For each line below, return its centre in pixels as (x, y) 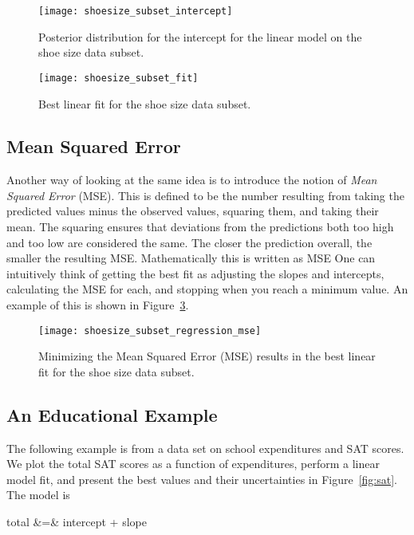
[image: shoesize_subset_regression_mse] (150, 330)
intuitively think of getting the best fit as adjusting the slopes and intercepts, (195, 273)
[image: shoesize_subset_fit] (118, 78)
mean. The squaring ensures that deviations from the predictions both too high (200, 227)
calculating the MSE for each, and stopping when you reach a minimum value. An (207, 289)
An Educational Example (112, 414)
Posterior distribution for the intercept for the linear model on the (200, 36)
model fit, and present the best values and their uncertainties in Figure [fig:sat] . (202, 479)
